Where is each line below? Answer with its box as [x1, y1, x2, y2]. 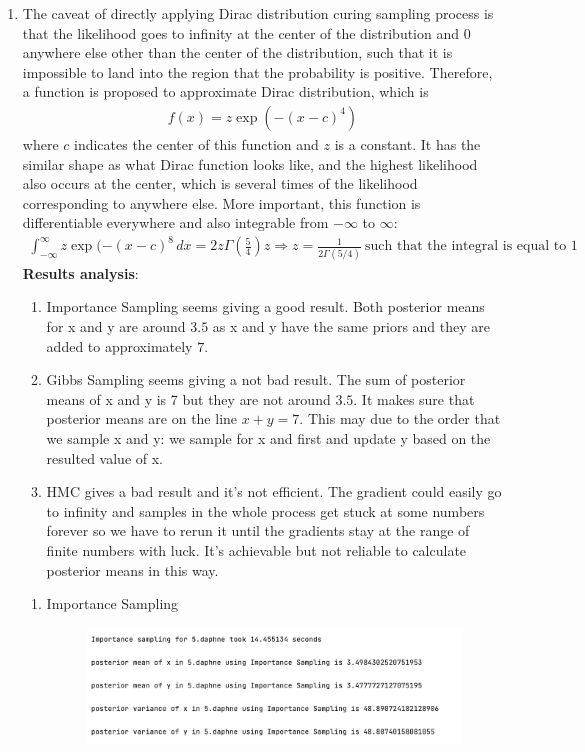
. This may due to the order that [299, 408, 501, 429]
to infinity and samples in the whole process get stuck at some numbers [46, 500, 485, 521]
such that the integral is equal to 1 [365, 239, 578, 254]
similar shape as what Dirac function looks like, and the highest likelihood [22, 153, 478, 174]
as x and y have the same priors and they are [212, 316, 491, 336]
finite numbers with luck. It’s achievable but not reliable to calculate [46, 539, 467, 560]
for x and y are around [46, 316, 186, 336]
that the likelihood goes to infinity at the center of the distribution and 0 [22, 22, 471, 43]
